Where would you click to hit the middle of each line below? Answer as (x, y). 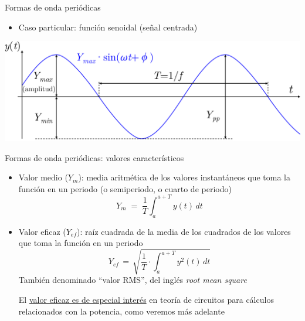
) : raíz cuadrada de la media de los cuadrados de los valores (184, 231)
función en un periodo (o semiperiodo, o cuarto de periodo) (125, 188)
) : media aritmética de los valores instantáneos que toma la (184, 177)
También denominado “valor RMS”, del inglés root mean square (133, 280)
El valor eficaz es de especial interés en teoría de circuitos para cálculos (146, 299)
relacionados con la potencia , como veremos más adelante (121, 311)
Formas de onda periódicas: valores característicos (94, 157)
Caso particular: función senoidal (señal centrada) (108, 27)
